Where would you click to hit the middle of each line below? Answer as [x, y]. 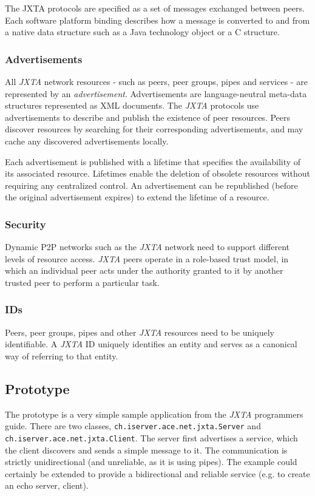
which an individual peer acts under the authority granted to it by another [144, 270]
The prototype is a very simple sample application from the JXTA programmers [154, 414]
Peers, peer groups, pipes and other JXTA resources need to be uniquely [140, 332]
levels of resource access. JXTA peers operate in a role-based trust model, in [147, 258]
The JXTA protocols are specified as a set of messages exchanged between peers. [155, 8]
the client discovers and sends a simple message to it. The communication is [146, 450]
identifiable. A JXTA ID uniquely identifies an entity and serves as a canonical [151, 344]
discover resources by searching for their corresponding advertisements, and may [154, 129]
